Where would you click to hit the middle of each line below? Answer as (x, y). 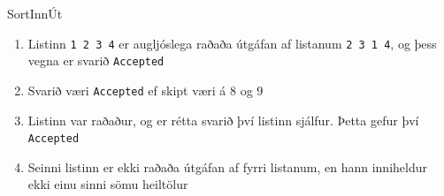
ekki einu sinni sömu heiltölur (108, 184)
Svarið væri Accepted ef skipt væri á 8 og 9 (145, 90)
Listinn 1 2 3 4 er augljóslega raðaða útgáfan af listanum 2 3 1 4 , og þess (232, 43)
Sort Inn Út (35, 13)
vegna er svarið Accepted (96, 60)
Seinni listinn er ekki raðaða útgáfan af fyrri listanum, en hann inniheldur (227, 166)
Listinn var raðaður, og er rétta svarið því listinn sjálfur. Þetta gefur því (223, 120)
